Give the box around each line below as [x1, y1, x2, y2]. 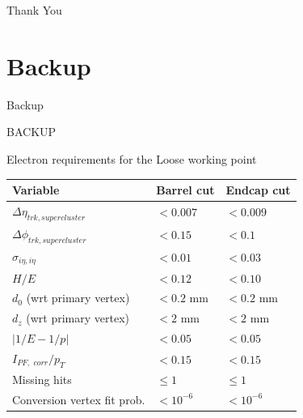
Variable [12, 181, 60, 198]
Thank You [6, 2, 62, 18]
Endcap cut [225, 181, 291, 198]
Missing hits [12, 371, 72, 388]
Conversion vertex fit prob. [12, 390, 145, 407]
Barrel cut [156, 181, 215, 198]
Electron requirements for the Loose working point [6, 150, 257, 167]
